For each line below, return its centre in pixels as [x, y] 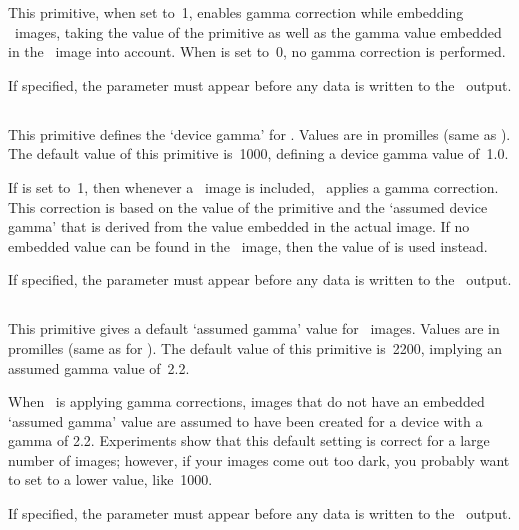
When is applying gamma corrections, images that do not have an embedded [246, 401]
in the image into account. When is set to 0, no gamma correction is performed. [257, 51]
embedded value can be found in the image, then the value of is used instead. [248, 245]
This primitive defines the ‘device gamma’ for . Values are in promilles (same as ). [259, 133]
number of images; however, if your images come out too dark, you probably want [259, 459]
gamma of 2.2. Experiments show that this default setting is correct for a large [249, 440]
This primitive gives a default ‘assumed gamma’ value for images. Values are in [254, 328]
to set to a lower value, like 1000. [110, 479]
